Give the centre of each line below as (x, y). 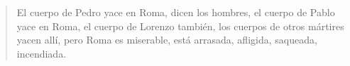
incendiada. (42, 53)
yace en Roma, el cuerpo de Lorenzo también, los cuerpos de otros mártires (180, 26)
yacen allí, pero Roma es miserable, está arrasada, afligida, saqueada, (167, 40)
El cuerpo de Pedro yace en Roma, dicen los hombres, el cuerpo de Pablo (176, 12)
